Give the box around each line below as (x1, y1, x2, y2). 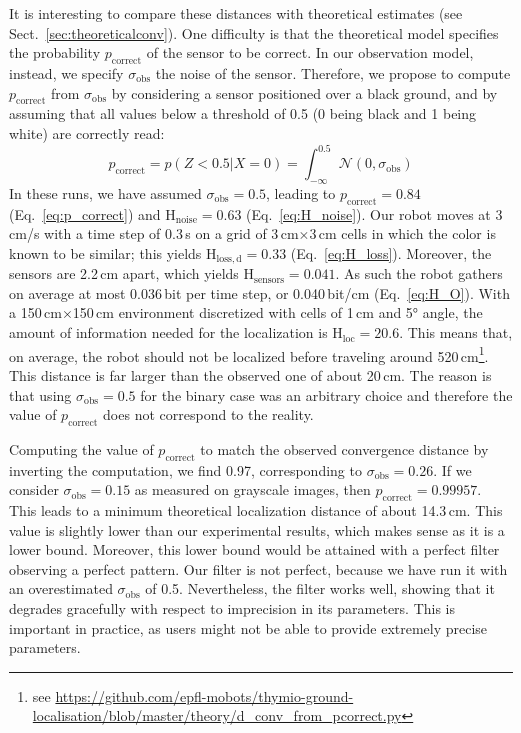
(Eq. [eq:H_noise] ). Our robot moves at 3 (246, 203, 503, 224)
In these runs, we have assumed (9, 182, 202, 203)
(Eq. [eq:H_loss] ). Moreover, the (290, 242, 492, 263)
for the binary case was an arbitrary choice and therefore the (140, 384, 513, 405)
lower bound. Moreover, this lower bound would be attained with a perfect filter (9, 539, 500, 560)
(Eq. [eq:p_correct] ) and (9, 203, 161, 224)
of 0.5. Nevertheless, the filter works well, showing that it (145, 578, 495, 599)
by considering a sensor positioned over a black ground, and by (111, 82, 498, 103)
